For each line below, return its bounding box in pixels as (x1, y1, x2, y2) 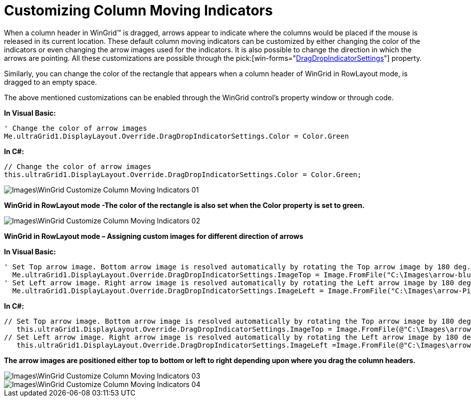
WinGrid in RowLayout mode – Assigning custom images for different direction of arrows (4, 231, 303, 240)
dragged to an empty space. (4, 77, 97, 86)
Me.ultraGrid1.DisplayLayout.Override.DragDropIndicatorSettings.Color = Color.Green (4, 132, 349, 140)
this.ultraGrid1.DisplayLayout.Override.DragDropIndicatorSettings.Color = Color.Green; (4, 170, 362, 179)
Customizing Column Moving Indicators (4, 2, 273, 19)
